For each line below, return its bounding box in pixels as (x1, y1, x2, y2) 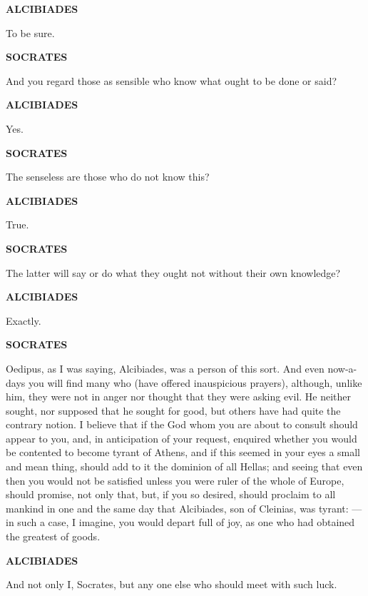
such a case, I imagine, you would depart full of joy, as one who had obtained (17, 515, 355, 530)
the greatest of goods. (6, 529, 101, 544)
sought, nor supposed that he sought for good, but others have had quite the (6, 403, 341, 418)
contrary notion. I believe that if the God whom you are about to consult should (6, 417, 358, 432)
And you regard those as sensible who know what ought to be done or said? (6, 73, 337, 88)
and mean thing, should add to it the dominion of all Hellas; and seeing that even (6, 459, 363, 474)
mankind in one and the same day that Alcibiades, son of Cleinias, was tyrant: (6, 500, 349, 515)
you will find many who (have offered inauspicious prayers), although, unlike (28, 375, 362, 390)
